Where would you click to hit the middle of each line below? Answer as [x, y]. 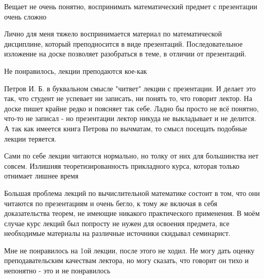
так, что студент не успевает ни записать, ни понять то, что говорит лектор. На [128, 98]
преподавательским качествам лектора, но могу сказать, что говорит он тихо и [127, 260]
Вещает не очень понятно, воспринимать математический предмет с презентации [131, 6]
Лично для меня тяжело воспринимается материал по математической [113, 34]
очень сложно [25, 16]
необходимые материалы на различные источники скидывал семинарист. [117, 233]
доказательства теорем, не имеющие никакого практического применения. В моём [132, 213]
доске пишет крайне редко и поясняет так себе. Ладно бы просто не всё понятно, [131, 108]
